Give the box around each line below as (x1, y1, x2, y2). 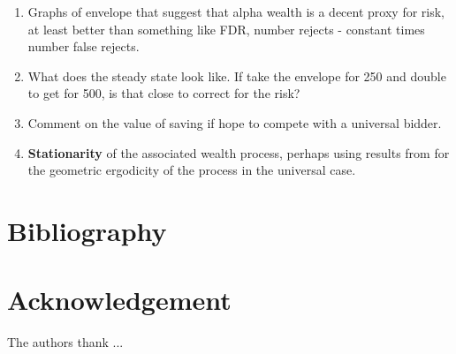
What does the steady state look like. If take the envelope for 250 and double (27, 66, 446, 85)
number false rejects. (27, 37, 140, 56)
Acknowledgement (7, 282, 232, 318)
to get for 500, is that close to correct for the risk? (27, 84, 300, 102)
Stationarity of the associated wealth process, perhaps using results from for (27, 143, 450, 162)
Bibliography (7, 212, 167, 248)
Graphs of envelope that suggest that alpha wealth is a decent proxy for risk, (27, 3, 445, 20)
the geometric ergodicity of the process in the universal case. (27, 161, 356, 179)
